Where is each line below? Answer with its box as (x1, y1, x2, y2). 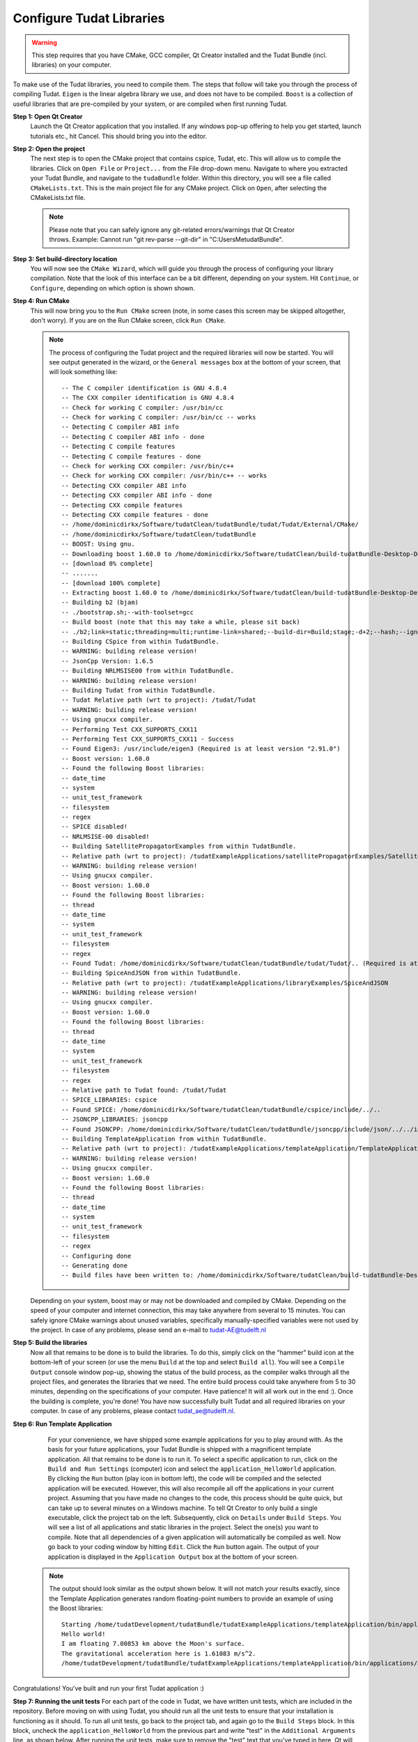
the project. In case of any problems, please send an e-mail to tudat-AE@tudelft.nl (30, 1325, 266, 1334)
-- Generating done (61, 1262, 128, 1270)
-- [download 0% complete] (61, 560, 153, 567)
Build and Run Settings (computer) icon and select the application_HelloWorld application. (47, 1465, 336, 1473)
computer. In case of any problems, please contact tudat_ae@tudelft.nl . (30, 1407, 236, 1415)
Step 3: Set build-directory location (13, 254, 118, 263)
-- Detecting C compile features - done (61, 452, 201, 460)
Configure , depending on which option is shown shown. (30, 284, 195, 292)
